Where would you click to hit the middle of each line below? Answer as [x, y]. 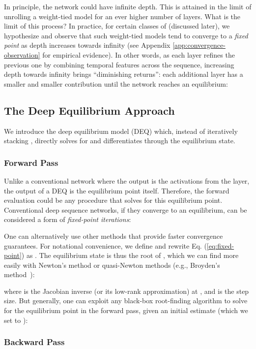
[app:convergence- [199, 45]
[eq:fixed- [220, 245]
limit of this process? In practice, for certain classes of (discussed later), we [117, 26]
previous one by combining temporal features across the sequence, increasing [119, 64]
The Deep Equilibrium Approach [89, 110]
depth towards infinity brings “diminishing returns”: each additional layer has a [124, 74]
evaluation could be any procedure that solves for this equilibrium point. [113, 200]
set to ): [16, 320]
